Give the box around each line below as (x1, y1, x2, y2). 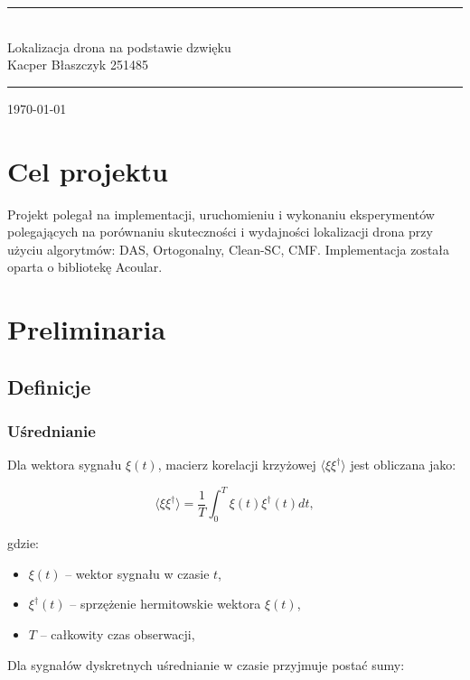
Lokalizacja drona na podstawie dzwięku (7, 37, 231, 56)
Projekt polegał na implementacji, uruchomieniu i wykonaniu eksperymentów (7, 204, 435, 223)
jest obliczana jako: (350, 455, 456, 474)
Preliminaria (7, 311, 166, 348)
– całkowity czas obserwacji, (40, 624, 195, 643)
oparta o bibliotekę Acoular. (7, 257, 163, 276)
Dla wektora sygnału (7, 455, 122, 474)
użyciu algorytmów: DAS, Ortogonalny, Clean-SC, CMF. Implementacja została (7, 239, 450, 258)
